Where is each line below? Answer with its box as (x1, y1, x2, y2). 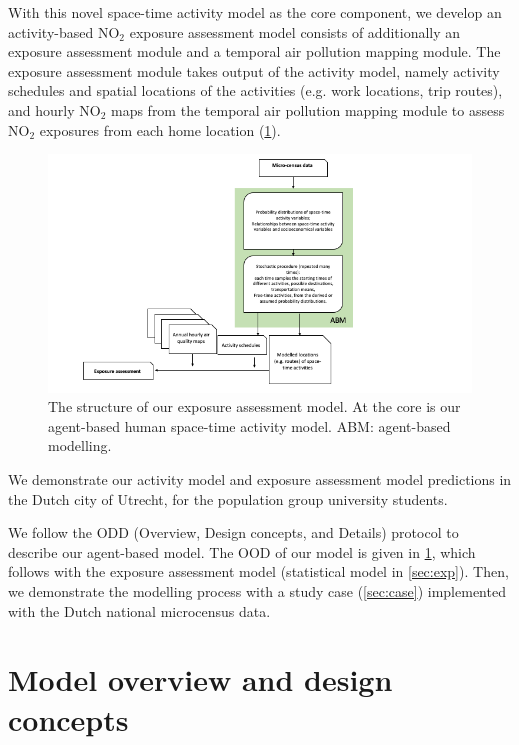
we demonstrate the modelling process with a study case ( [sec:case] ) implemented (8, 581, 506, 601)
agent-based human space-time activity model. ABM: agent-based (48, 415, 451, 436)
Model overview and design (8, 659, 393, 700)
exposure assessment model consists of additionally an (129, 21, 461, 42)
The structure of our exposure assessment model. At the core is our (48, 396, 461, 417)
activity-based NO (8, 21, 120, 42)
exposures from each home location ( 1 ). (39, 119, 281, 140)
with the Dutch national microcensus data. (8, 600, 271, 621)
